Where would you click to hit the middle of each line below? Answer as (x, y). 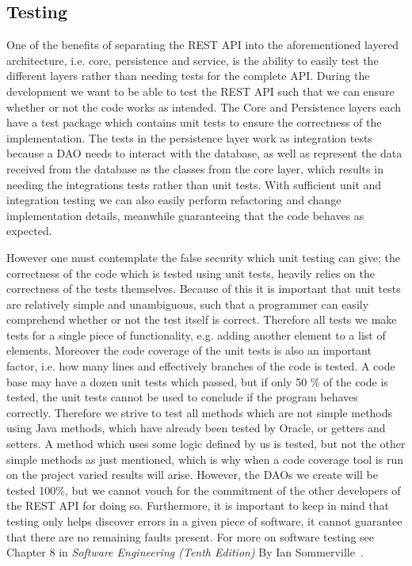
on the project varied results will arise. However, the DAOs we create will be (192, 475)
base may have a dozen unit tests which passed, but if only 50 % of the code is (197, 381)
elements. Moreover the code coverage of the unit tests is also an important (189, 350)
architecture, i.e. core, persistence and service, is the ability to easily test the (193, 60)
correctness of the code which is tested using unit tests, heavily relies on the (191, 273)
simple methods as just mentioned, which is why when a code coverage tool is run (205, 459)
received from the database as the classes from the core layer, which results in (195, 168)
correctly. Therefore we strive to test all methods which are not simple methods (200, 412)
